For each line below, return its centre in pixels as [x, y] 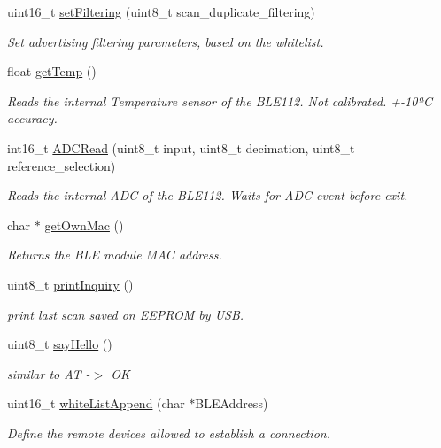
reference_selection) [62, 165]
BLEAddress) [232, 403]
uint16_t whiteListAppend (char [96, 403]
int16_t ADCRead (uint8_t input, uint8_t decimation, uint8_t [181, 147]
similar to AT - [49, 373]
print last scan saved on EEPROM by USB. [126, 314]
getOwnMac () [84, 224]
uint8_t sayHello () [60, 344]
